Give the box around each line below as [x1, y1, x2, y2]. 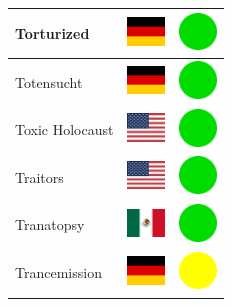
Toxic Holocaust [15, 119, 114, 140]
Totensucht [15, 71, 83, 92]
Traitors [15, 166, 64, 187]
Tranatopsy [15, 214, 85, 235]
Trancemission [15, 262, 102, 283]
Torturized [15, 22, 90, 43]
